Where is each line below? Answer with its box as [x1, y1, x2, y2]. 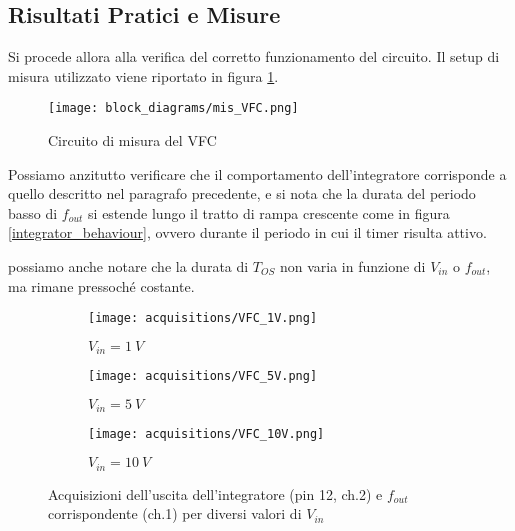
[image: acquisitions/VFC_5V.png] [88, 369, 318, 384]
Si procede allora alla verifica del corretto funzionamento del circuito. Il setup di [8, 46, 500, 67]
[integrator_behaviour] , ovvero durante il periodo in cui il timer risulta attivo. [8, 222, 487, 243]
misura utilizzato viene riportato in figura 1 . [8, 65, 279, 86]
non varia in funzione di [279, 256, 426, 277]
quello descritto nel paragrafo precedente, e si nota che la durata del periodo [8, 183, 476, 204]
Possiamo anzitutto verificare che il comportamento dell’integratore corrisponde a [8, 163, 507, 184]
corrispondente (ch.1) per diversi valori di [48, 503, 302, 524]
